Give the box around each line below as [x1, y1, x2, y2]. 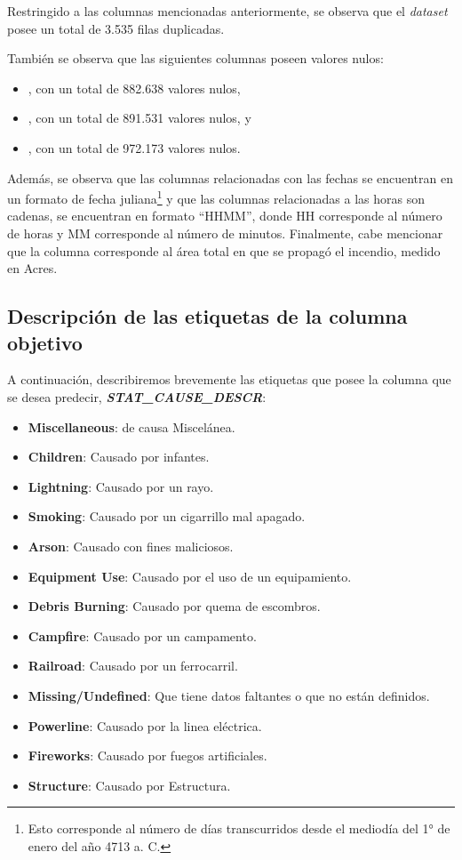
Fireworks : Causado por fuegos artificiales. [28, 746, 267, 765]
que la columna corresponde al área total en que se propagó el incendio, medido [7, 241, 441, 260]
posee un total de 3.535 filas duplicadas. [7, 19, 225, 37]
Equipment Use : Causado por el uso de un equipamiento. [28, 567, 352, 585]
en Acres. [7, 259, 58, 277]
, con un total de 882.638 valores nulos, [28, 78, 241, 97]
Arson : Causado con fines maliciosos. [28, 536, 234, 555]
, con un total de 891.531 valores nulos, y [28, 109, 251, 127]
